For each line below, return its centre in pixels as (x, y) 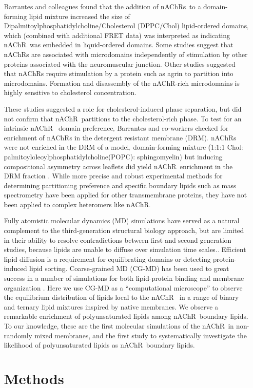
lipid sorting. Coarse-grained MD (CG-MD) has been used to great (129, 268)
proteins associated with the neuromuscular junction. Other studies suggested (120, 64)
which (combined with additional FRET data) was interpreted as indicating (117, 35)
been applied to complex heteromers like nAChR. (78, 204)
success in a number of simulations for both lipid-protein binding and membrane (124, 278)
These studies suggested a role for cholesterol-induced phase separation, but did (123, 108)
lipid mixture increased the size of (79, 16)
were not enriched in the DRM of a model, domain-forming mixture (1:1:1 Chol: (124, 147)
